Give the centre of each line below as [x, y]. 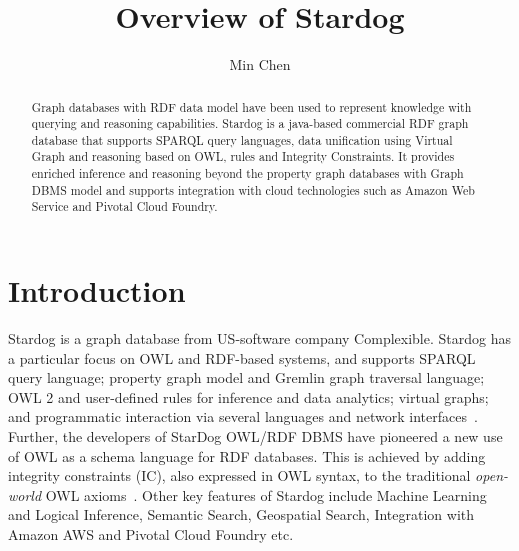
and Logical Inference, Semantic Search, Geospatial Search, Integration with [241, 514]
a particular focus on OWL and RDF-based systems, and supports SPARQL [242, 357]
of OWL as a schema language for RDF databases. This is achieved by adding [247, 455]
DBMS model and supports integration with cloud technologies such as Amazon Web [253, 189]
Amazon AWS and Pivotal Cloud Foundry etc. [151, 533]
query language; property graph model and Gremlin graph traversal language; [246, 377]
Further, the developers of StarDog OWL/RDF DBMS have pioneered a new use [255, 436]
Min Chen [260, 64]
